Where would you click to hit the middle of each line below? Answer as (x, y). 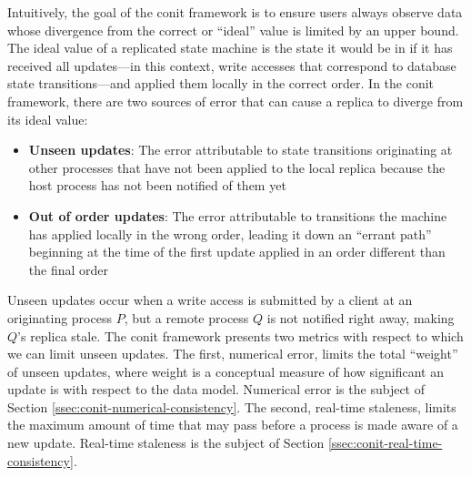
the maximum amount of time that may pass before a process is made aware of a (233, 425)
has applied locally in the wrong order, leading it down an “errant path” (230, 233)
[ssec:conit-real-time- (385, 443)
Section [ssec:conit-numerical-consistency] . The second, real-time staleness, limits (232, 406)
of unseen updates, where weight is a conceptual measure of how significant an (225, 371)
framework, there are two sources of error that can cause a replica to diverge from (235, 101)
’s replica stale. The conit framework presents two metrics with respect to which (241, 335)
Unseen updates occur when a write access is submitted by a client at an (210, 300)
